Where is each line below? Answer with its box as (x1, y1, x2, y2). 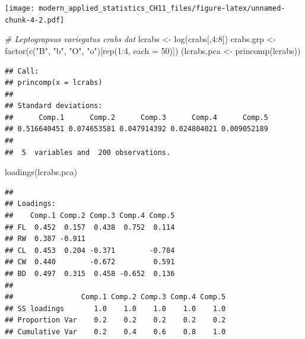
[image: (5, 4, 35, 12)
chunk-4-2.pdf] (5, 15, 65, 24)
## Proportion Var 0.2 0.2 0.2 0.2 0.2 (5, 316, 226, 325)
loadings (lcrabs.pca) (5, 166, 77, 178)
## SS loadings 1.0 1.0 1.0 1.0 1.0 (5, 304, 226, 313)
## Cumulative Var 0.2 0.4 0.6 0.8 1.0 (5, 327, 226, 336)
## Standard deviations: (5, 102, 103, 110)
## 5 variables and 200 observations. (5, 148, 171, 157)
